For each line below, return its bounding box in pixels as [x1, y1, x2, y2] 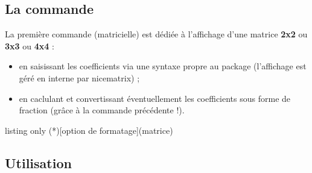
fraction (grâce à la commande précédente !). [19, 104, 185, 116]
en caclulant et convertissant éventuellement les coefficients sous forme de [19, 92, 291, 104]
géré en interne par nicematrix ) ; [19, 71, 140, 84]
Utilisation [5, 153, 72, 172]
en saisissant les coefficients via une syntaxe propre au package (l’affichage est [19, 60, 307, 72]
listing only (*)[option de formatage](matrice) [5, 124, 173, 136]
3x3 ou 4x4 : [5, 39, 54, 52]
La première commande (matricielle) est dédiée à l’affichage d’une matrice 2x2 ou [5, 28, 308, 40]
